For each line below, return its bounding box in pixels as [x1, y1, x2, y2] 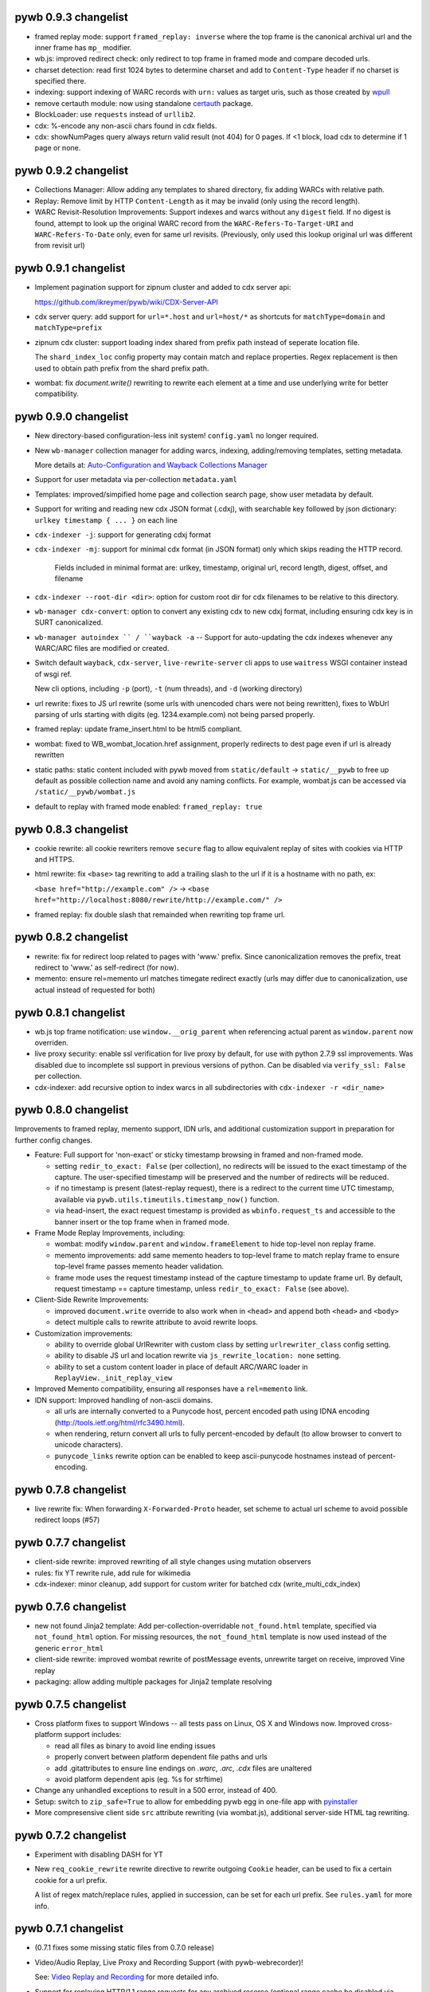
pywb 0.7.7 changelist [14, 1536, 127, 1550]
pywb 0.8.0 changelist [14, 1104, 129, 1117]
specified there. [34, 76, 87, 86]
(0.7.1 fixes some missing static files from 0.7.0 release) [34, 1943, 215, 1952]
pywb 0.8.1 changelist [14, 1006, 126, 1019]
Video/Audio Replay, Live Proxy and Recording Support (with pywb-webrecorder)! [34, 1957, 304, 1967]
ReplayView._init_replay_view [54, 1374, 173, 1382]
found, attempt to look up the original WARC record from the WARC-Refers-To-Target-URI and [34, 218, 354, 228]
